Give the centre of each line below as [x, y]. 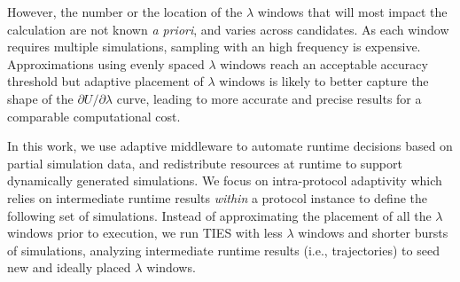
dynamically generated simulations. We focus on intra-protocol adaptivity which [225, 180]
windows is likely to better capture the [324, 81]
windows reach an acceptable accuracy [324, 63]
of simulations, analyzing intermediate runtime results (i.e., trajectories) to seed [223, 250]
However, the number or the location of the [125, 12]
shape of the [40, 98]
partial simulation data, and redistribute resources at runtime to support [205, 163]
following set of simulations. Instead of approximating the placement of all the [219, 215]
